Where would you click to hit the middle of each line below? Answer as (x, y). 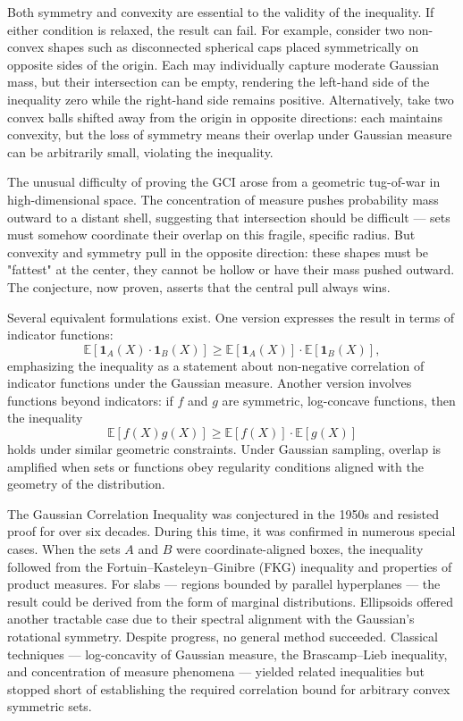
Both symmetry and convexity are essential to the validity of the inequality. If (221, 12)
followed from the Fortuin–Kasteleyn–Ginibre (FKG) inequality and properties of (230, 566)
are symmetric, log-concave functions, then (339, 400)
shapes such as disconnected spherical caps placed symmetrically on (233, 47)
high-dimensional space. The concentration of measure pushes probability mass (223, 199)
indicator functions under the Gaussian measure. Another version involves (210, 383)
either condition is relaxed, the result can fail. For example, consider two (206, 29)
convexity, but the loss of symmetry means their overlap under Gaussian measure (230, 134)
